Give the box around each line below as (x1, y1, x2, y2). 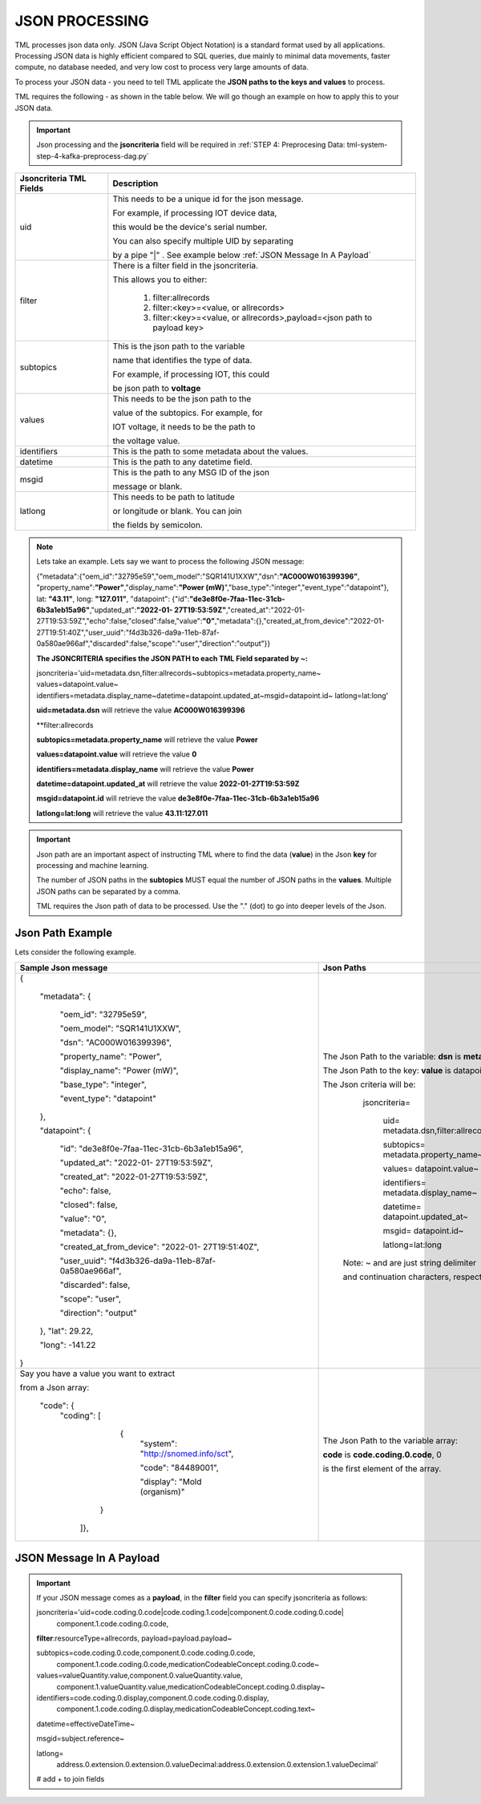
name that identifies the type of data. (112, 355, 253, 366)
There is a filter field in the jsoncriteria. (112, 260, 259, 272)
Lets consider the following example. (14, 947, 136, 957)
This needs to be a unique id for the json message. (112, 193, 304, 204)
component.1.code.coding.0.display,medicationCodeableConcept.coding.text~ (56, 1704, 316, 1714)
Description (112, 178, 159, 189)
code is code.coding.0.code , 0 (322, 1449, 443, 1460)
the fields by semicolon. (112, 519, 204, 531)
